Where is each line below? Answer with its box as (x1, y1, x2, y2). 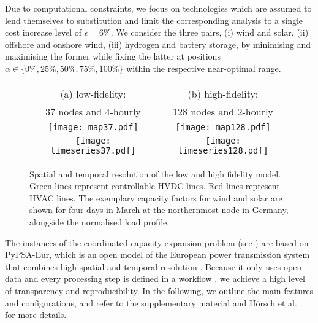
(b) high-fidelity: (187, 86, 259, 101)
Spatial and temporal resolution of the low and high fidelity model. (29, 167, 281, 180)
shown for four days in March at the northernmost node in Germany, (29, 203, 289, 216)
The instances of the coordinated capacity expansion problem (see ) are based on (5, 236, 309, 249)
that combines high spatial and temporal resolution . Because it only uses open (5, 260, 302, 273)
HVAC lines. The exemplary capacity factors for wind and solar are (29, 191, 282, 204)
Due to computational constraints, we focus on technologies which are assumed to (5, 2, 312, 14)
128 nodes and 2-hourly (173, 104, 273, 119)
